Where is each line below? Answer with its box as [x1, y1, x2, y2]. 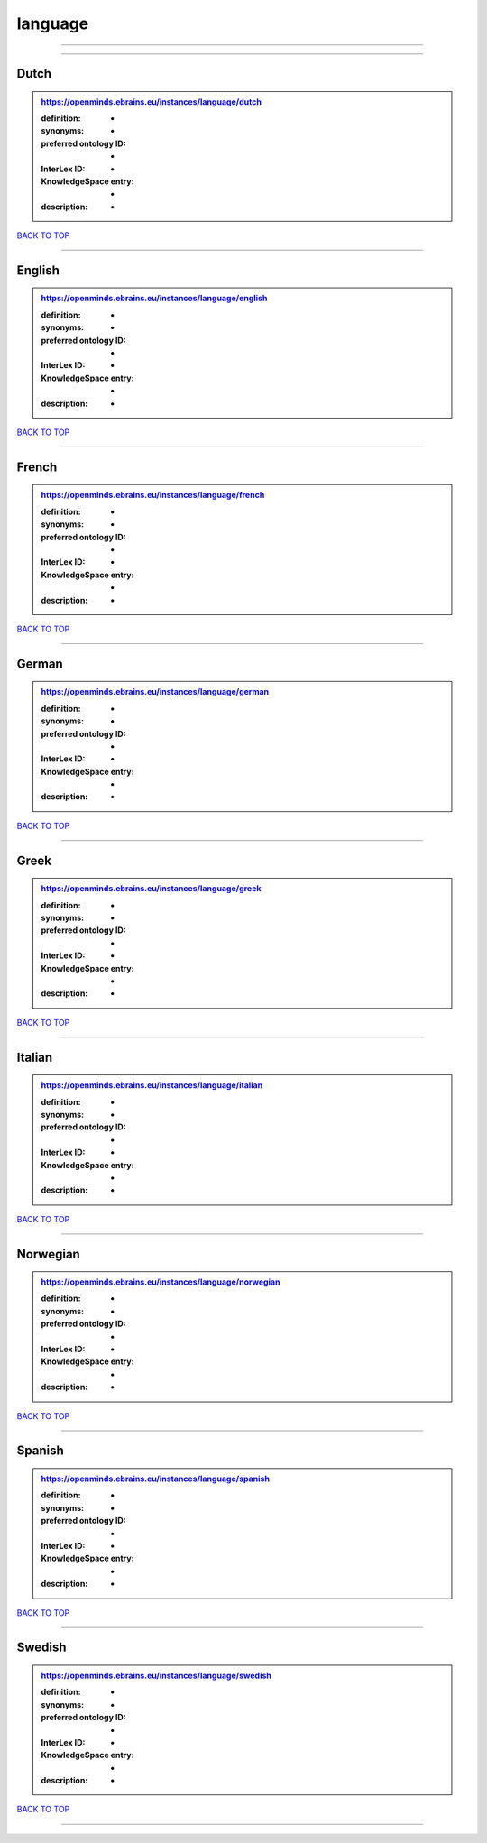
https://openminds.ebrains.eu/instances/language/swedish [41, 1670, 272, 1681]
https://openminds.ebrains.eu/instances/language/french [41, 490, 265, 501]
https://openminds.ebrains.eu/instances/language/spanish [41, 1473, 271, 1484]
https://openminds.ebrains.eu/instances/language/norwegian [41, 1276, 280, 1287]
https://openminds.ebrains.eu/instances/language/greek [41, 883, 262, 894]
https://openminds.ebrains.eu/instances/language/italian [41, 1080, 263, 1091]
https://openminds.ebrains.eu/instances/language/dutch [41, 96, 262, 107]
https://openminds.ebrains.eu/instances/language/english [41, 293, 268, 304]
